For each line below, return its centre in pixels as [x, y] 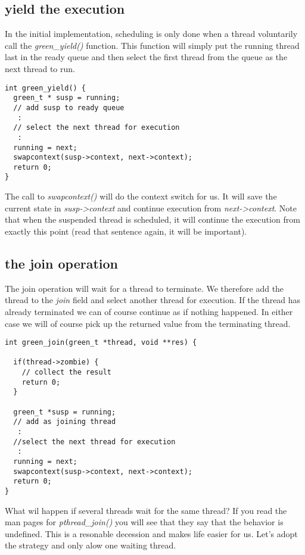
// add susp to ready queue [69, 107]
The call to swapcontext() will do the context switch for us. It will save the [141, 196]
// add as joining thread [65, 422]
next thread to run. [40, 68]
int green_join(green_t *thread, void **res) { [101, 343]
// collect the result [66, 372]
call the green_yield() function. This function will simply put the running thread [152, 45]
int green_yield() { [46, 88]
